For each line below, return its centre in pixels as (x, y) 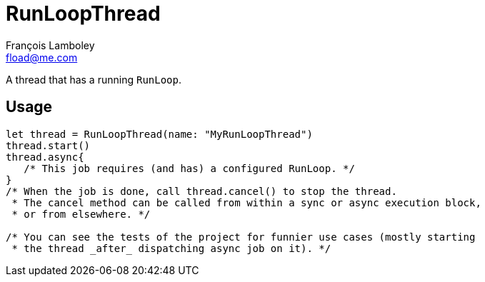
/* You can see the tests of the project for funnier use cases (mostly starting (241, 237)
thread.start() (48, 145)
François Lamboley (50, 45)
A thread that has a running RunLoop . (94, 79)
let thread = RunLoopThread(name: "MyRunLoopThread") (159, 134)
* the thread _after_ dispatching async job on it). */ (171, 248)
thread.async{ (45, 157)
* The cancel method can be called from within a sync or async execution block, (246, 202)
